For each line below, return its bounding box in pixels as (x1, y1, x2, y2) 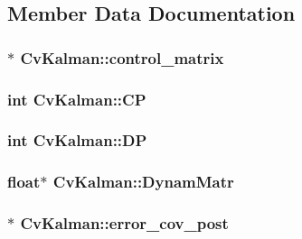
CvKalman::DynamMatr (52, 170, 234, 193)
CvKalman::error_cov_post (20, 212, 229, 234)
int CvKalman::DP (7, 129, 147, 152)
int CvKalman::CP (7, 87, 146, 110)
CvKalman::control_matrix (20, 46, 224, 69)
